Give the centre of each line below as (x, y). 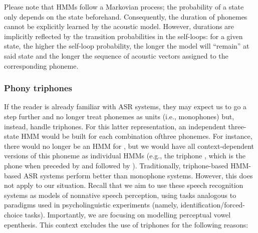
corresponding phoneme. (41, 65)
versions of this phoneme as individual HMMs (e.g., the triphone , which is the (125, 156)
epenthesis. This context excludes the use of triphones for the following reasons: (126, 224)
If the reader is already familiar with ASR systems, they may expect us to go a (125, 106)
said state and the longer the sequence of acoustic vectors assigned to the (116, 55)
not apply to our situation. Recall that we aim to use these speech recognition (124, 185)
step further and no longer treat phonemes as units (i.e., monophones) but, (119, 116)
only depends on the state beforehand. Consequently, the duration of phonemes (126, 16)
